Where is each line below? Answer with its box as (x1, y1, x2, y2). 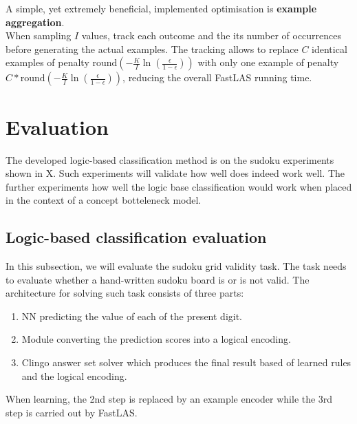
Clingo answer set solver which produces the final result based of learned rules (21, 355, 351, 370)
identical (312, 41, 347, 56)
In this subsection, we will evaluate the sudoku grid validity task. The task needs (6, 259, 347, 273)
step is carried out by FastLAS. (6, 405, 138, 419)
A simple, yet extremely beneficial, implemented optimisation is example (6, 1, 317, 15)
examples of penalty (6, 55, 89, 70)
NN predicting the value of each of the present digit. (21, 308, 243, 323)
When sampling (6, 28, 72, 43)
